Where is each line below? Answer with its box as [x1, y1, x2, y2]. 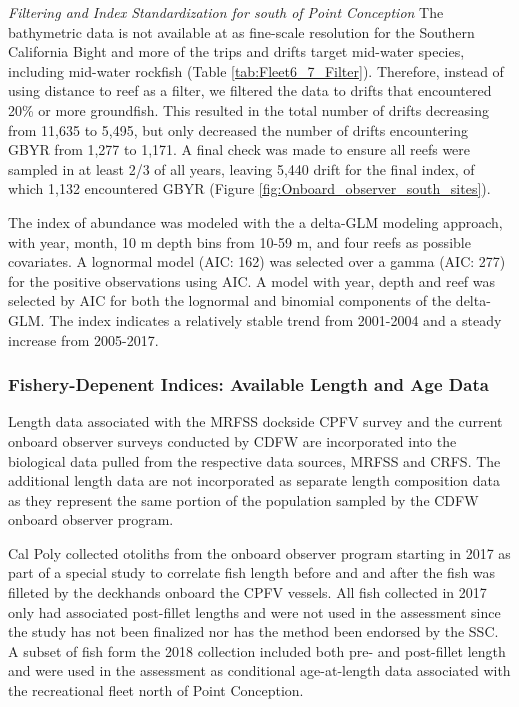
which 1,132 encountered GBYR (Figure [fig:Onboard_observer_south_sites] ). [8, 178, 491, 199]
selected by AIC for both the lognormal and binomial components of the [8, 290, 452, 311]
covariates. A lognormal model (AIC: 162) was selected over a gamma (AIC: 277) [8, 251, 506, 272]
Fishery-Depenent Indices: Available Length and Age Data [8, 372, 489, 397]
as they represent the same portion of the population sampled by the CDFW [8, 489, 479, 510]
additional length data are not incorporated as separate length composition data [8, 470, 500, 491]
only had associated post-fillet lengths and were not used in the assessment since [8, 601, 501, 622]
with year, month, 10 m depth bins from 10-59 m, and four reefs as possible [8, 231, 471, 252]
